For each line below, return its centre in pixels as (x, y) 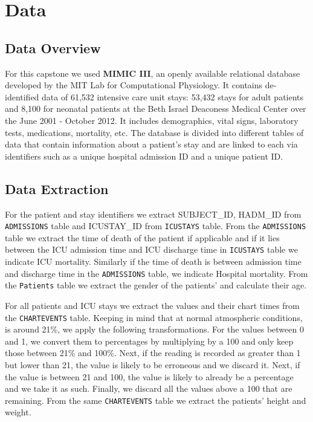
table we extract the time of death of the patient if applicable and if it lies (142, 237)
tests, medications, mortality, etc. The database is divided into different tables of (154, 132)
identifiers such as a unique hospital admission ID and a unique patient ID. (144, 156)
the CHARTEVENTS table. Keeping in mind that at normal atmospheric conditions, (154, 317)
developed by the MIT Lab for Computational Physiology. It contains (134, 85)
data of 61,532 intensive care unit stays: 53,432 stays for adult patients (173, 96)
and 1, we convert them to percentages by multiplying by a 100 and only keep (149, 341)
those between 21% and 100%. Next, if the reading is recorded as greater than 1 (153, 353)
